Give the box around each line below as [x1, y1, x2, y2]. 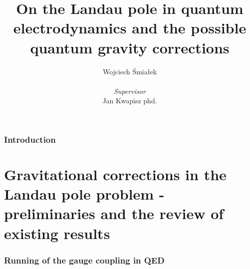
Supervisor [114, 85, 146, 96]
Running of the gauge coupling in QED [4, 254, 165, 266]
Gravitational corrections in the [4, 164, 227, 184]
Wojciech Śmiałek [102, 66, 157, 76]
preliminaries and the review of [4, 203, 224, 224]
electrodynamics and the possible [13, 17, 247, 38]
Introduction [4, 133, 56, 145]
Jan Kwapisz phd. [102, 95, 157, 106]
